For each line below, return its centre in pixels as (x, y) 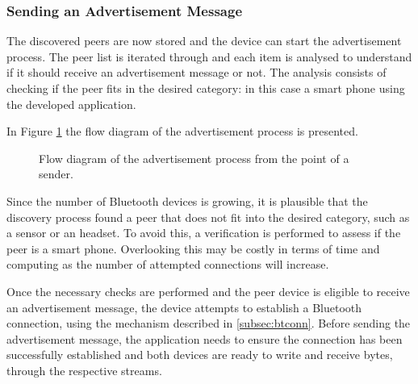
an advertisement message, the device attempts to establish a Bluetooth (184, 307)
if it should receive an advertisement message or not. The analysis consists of (196, 72)
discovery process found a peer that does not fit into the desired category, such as (208, 217)
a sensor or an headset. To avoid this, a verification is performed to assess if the (204, 233)
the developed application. (71, 104)
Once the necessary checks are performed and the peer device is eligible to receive (208, 291)
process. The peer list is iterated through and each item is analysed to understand (209, 56)
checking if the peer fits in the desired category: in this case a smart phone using (206, 88)
